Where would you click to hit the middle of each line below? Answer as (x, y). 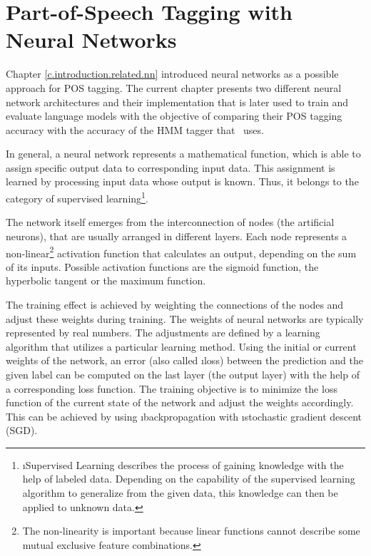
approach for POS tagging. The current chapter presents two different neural (174, 87)
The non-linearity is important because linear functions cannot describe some (191, 531)
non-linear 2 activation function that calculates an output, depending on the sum (181, 252)
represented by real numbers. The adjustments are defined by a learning (163, 333)
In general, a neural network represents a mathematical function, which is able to (183, 154)
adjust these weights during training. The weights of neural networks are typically (185, 318)
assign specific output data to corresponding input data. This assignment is (171, 167)
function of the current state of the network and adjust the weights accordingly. (180, 402)
